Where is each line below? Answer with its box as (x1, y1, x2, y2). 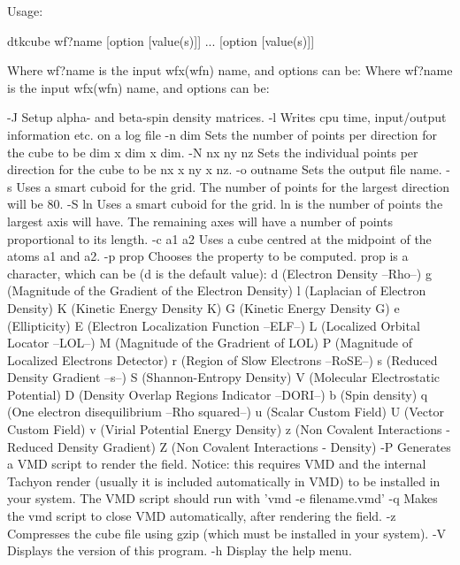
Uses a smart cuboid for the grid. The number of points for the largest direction (16, 177, 450, 195)
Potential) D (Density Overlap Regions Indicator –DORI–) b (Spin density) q (7, 385, 428, 403)
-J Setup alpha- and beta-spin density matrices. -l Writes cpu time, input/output (7, 108, 447, 126)
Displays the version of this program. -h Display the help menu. (7, 541, 352, 560)
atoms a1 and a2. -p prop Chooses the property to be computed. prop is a (7, 247, 409, 265)
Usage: (7, 2, 43, 19)
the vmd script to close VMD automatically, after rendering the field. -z (7, 507, 396, 525)
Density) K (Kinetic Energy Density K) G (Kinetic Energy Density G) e (7, 298, 400, 317)
